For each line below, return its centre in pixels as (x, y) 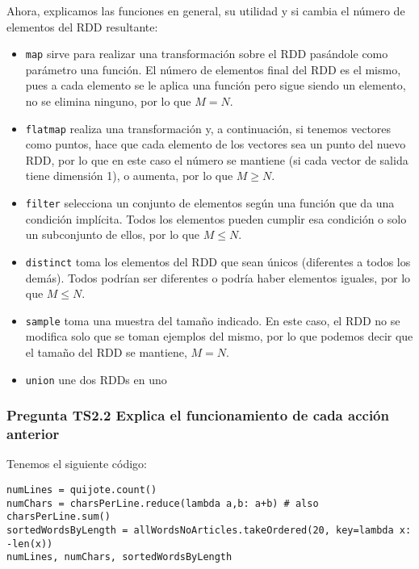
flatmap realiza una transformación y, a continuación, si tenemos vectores (208, 128)
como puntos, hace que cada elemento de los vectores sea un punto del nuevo (216, 144)
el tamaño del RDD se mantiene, (106, 352)
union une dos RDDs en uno (96, 379)
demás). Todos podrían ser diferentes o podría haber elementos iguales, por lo (218, 277)
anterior (33, 434)
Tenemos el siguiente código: (77, 464)
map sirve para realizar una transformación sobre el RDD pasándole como (207, 54)
